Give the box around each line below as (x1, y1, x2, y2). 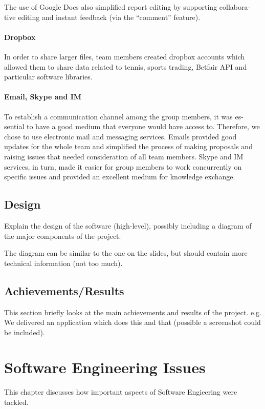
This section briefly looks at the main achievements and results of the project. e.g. (4, 306, 261, 317)
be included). (4, 326, 45, 337)
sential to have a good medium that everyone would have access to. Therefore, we (4, 121, 260, 132)
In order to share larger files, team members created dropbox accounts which (4, 51, 245, 62)
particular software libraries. (4, 71, 93, 82)
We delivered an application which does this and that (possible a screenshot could (4, 317, 261, 328)
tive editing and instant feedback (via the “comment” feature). (4, 11, 201, 22)
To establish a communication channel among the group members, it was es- (4, 111, 244, 121)
